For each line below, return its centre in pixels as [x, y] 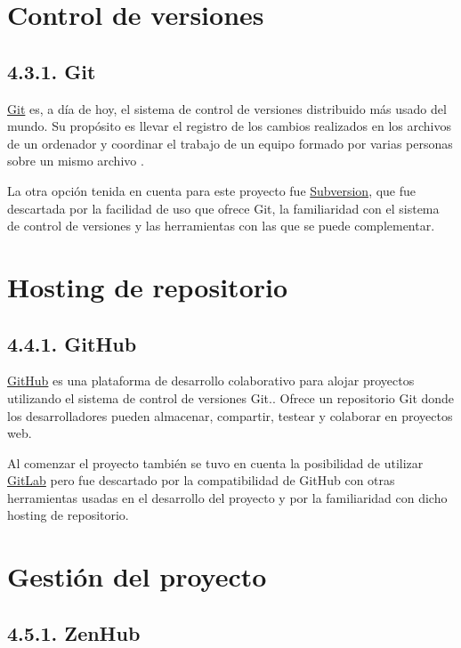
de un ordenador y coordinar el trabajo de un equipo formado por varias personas [230, 143]
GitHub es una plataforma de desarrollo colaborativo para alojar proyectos [211, 381]
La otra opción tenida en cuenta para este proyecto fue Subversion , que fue [212, 190]
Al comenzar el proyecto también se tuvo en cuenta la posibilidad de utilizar [215, 462]
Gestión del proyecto [137, 576]
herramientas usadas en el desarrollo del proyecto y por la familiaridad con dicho [227, 497]
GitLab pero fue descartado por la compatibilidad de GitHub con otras [201, 480]
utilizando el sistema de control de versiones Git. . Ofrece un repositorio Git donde [231, 397]
